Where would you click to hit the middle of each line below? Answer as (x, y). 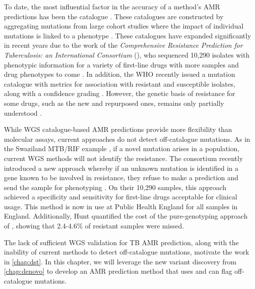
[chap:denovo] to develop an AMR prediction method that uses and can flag (118, 271)
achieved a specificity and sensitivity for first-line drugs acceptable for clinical (121, 197)
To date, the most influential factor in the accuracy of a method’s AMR (112, 6)
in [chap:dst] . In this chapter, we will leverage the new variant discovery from (120, 261)
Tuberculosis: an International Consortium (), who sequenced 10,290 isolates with (127, 54)
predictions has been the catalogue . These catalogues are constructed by (114, 16)
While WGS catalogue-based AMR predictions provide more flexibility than (118, 129)
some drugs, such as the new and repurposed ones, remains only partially (114, 103)
